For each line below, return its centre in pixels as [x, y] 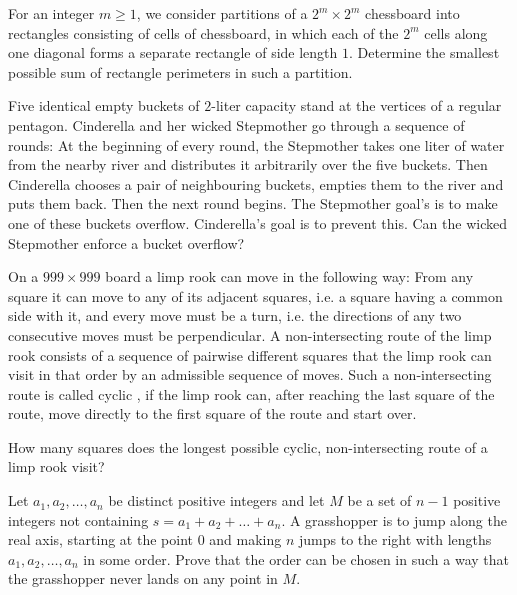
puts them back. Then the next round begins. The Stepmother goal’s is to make [253, 203]
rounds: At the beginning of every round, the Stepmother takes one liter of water [256, 144]
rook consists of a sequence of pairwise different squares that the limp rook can [250, 354]
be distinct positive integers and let [216, 500]
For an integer [51, 13]
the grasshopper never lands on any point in [143, 578]
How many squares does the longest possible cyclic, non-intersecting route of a [248, 446]
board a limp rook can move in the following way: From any [289, 276]
